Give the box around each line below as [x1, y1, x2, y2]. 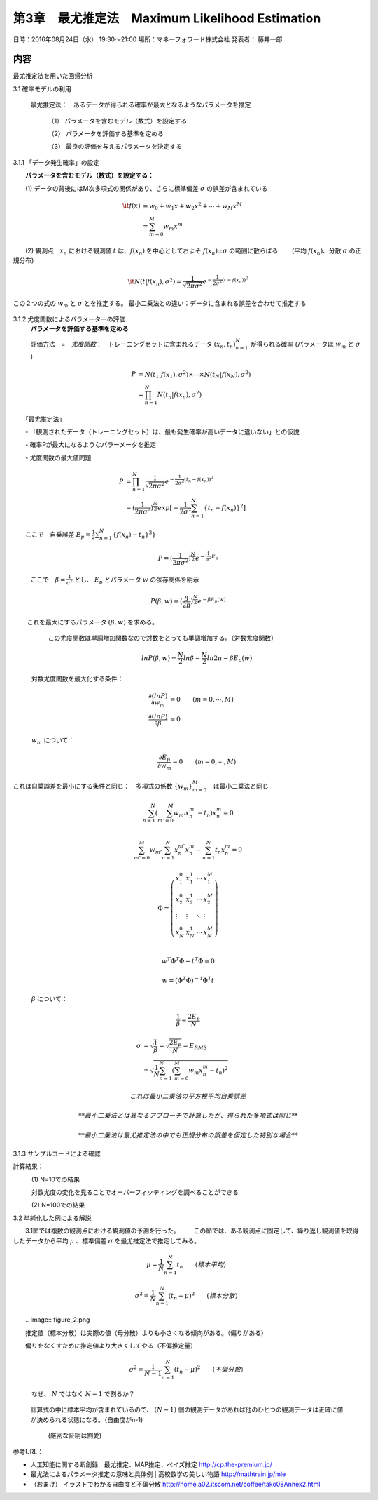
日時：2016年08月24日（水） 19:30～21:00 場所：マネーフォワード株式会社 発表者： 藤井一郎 [13, 35, 283, 43]
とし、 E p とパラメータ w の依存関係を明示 [74, 575, 199, 585]
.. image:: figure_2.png [24, 1315, 90, 1324]
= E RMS [183, 1042, 208, 1052]
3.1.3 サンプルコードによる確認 [13, 1149, 101, 1158]
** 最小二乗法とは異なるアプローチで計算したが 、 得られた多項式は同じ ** [78, 1112, 298, 1120]
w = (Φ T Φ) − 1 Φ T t [162, 975, 215, 984]
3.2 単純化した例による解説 [13, 1214, 92, 1222]
